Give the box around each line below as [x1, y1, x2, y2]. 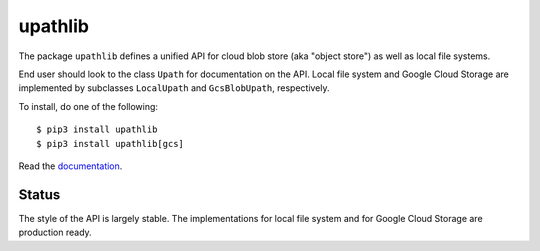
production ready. [18, 226, 92, 239]
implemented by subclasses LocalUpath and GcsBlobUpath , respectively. [18, 82, 330, 94]
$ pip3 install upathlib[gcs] [36, 138, 185, 149]
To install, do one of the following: [18, 100, 159, 112]
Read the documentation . [18, 160, 123, 172]
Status [18, 186, 61, 203]
